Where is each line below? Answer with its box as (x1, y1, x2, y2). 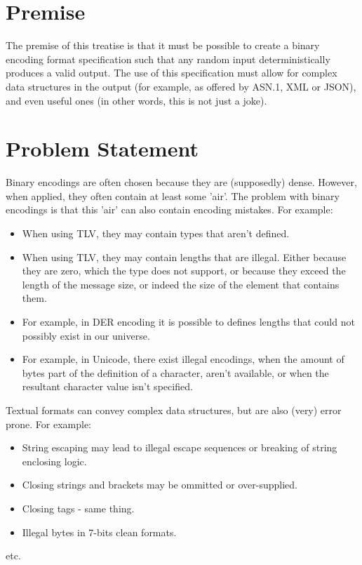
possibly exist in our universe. (22, 328, 150, 343)
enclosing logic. (22, 453, 87, 468)
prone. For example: (6, 416, 92, 431)
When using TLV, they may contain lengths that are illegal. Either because (22, 249, 347, 264)
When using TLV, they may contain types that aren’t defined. (22, 226, 290, 240)
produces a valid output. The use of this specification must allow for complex (6, 65, 337, 80)
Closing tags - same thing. (22, 500, 135, 515)
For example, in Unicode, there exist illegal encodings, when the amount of (22, 352, 344, 366)
